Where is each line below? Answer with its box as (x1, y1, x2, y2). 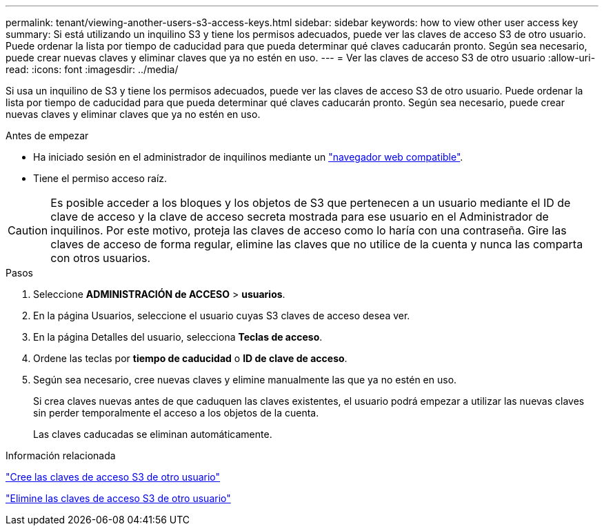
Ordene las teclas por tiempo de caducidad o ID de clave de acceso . (33, 352, 348, 364)
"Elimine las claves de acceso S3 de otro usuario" (6, 492, 231, 504)
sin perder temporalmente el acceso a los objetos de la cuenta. (33, 407, 319, 419)
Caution (8, 223, 48, 237)
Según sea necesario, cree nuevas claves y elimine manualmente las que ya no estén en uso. (33, 374, 457, 385)
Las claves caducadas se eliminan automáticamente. (33, 428, 272, 440)
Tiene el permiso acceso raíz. (33, 172, 168, 184)
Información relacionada (6, 450, 116, 461)
